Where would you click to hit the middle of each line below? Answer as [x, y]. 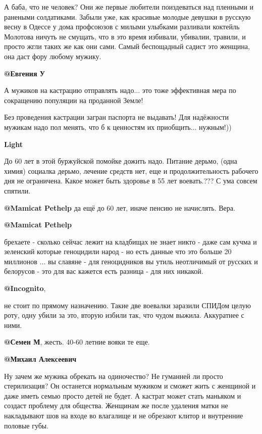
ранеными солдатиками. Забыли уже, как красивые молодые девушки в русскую [127, 16]
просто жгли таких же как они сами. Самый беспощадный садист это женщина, [127, 46]
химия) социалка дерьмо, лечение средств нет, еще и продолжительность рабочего [131, 171]
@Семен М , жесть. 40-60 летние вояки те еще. [77, 342]
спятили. [17, 190]
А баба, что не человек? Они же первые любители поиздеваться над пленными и [129, 7]
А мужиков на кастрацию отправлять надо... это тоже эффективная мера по [120, 90]
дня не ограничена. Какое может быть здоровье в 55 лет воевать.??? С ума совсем [131, 181]
